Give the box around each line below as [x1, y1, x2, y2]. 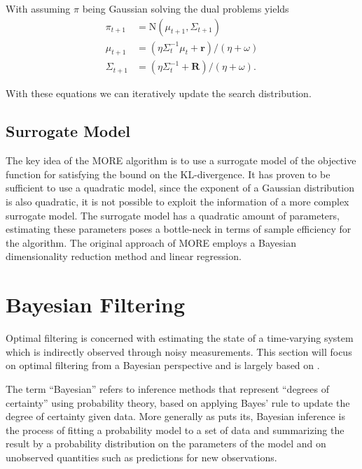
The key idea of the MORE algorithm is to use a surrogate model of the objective [6, 153, 356, 168]
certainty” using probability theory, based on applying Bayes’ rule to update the [6, 395, 350, 410]
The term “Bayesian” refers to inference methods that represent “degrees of [6, 381, 329, 396]
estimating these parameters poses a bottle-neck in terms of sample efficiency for [6, 222, 351, 236]
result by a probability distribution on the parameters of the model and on [6, 436, 326, 451]
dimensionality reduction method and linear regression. [6, 249, 242, 264]
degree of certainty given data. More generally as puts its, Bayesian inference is [6, 409, 345, 424]
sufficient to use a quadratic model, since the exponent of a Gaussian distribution [6, 180, 355, 195]
